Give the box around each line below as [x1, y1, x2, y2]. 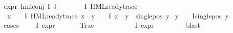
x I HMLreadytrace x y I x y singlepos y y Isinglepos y [7, 10, 229, 20]
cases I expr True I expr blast [4, 20, 201, 30]
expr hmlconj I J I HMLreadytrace [4, 1, 138, 11]
